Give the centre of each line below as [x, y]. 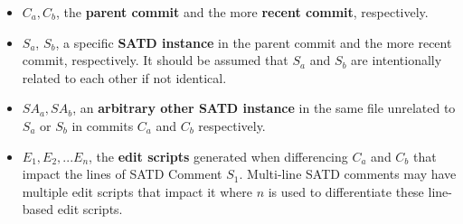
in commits [103, 125]
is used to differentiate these [346, 191]
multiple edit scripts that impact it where [137, 191]
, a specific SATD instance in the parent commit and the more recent [254, 42]
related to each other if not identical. [124, 77]
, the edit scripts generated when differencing [218, 156]
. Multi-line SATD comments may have [348, 174]
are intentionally [397, 60]
